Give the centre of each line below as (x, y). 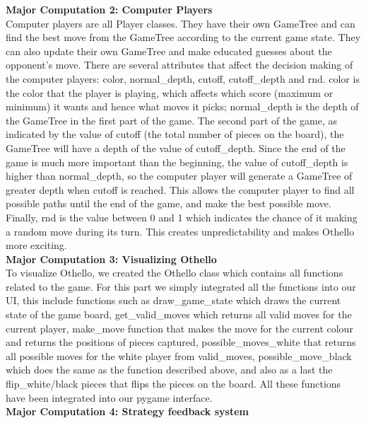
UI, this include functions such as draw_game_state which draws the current (173, 300)
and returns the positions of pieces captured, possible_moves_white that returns (181, 342)
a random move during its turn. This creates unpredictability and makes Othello (180, 231)
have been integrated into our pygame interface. (109, 397)
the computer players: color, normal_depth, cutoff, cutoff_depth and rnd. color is (183, 78)
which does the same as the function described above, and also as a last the (169, 370)
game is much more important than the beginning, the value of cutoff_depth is (177, 162)
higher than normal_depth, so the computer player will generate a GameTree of (179, 176)
